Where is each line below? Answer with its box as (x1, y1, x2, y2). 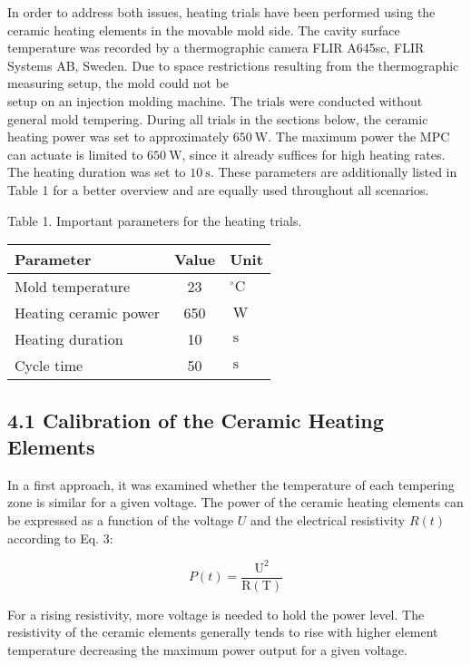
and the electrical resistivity (250, 510, 406, 529)
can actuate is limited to (7, 144, 143, 163)
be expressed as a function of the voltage (7, 510, 234, 529)
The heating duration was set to (7, 162, 186, 181)
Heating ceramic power (15, 302, 161, 324)
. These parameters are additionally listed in (210, 162, 457, 181)
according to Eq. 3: (7, 528, 113, 547)
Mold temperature (15, 276, 131, 298)
